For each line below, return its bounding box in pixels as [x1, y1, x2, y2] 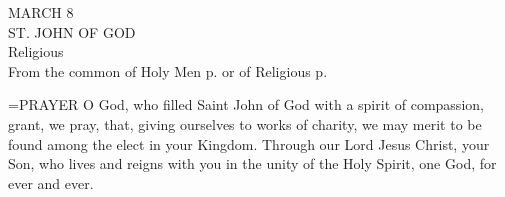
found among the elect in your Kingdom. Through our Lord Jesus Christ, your [8, 133, 490, 154]
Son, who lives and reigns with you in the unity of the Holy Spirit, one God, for [8, 153, 497, 174]
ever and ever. [8, 172, 94, 193]
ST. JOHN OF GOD [8, 21, 136, 42]
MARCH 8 [8, 2, 74, 22]
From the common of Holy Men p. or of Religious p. [8, 60, 328, 81]
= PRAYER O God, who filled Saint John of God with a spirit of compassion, [8, 94, 484, 115]
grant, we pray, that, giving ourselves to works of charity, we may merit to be [8, 113, 482, 134]
